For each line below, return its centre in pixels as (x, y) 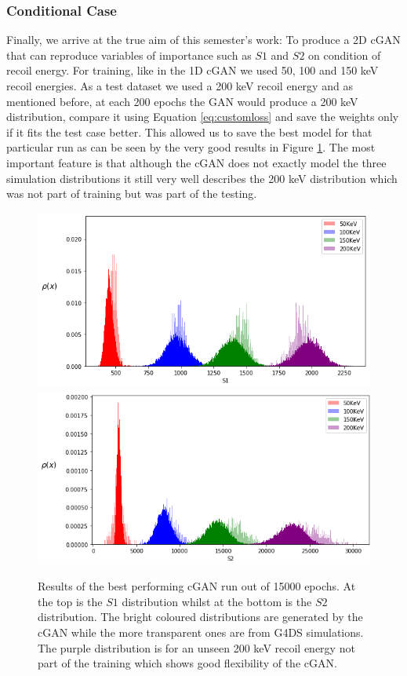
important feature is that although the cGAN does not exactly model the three (196, 162)
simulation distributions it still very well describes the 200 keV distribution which (202, 178)
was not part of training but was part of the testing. (132, 194)
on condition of (345, 55)
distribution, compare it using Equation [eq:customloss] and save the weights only (203, 117)
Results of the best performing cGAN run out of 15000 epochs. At (197, 586)
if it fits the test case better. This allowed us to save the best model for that (189, 132)
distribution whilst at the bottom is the (217, 601)
